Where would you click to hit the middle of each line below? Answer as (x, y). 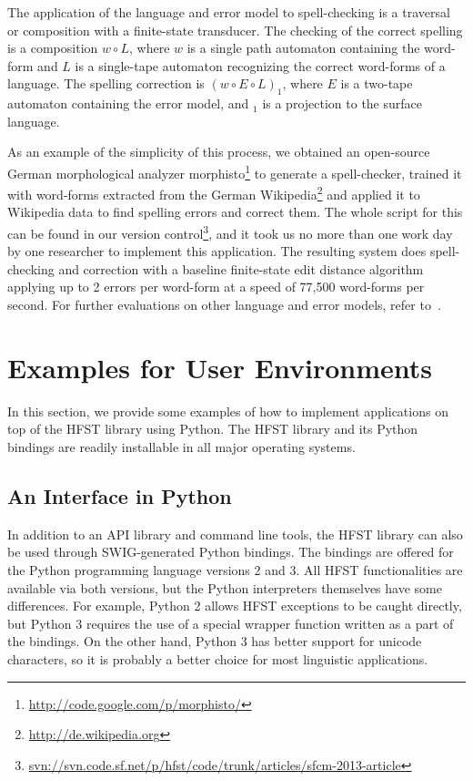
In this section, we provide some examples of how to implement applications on (228, 411)
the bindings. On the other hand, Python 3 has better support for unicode (215, 641)
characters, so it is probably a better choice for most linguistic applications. (218, 658)
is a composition (53, 48)
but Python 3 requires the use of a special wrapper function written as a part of (231, 623)
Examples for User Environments (220, 367)
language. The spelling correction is (106, 83)
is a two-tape (377, 83)
